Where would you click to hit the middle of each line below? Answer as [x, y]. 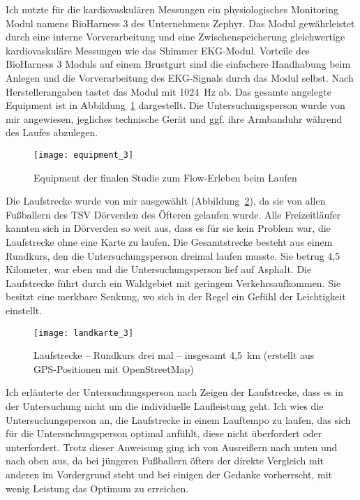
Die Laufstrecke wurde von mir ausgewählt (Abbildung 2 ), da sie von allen [166, 201]
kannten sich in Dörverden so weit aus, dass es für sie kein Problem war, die [168, 228]
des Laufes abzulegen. [52, 132]
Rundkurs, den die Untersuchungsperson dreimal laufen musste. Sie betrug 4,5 [173, 255]
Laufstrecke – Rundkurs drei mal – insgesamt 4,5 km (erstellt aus [174, 355]
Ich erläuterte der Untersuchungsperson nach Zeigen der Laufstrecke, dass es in [174, 392]
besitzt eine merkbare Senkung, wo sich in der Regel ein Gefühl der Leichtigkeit [176, 296]
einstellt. [24, 310]
